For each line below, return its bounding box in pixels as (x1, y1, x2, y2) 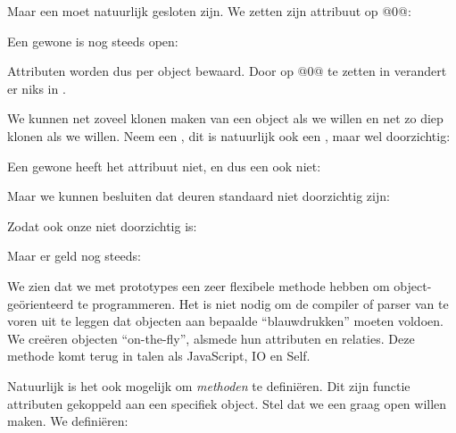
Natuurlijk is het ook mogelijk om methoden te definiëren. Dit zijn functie (7, 376, 410, 395)
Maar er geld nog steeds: (7, 246, 141, 265)
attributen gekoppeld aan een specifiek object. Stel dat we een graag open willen (7, 394, 447, 412)
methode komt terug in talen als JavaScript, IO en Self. (7, 346, 311, 365)
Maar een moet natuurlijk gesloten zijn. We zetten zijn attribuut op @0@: (7, 2, 411, 20)
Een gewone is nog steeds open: (7, 31, 178, 50)
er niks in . (7, 79, 66, 97)
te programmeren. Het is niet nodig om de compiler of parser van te (78, 294, 449, 312)
